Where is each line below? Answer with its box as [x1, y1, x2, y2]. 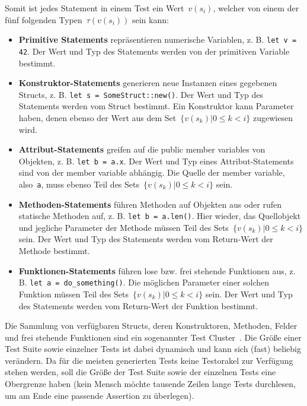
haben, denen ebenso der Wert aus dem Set [18, 111, 177, 123]
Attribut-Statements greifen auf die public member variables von [18, 143, 266, 156]
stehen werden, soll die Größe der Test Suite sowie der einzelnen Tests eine [5, 366, 276, 378]
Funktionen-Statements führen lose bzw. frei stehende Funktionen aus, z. [18, 264, 296, 277]
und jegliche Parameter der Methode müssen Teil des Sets [18, 221, 229, 233]
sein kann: [132, 13, 169, 26]
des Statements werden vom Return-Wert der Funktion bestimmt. [18, 299, 258, 312]
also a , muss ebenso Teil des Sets [18, 177, 140, 190]
